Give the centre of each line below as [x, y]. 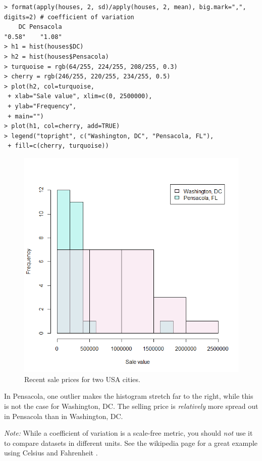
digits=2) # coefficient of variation [69, 17]
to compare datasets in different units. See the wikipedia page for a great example [131, 443]
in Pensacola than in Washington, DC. [64, 416]
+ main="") [26, 116]
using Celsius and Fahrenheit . [51, 453]
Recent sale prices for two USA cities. [82, 379]
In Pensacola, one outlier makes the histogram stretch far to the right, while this [129, 396]
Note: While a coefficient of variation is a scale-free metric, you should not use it [128, 433]
